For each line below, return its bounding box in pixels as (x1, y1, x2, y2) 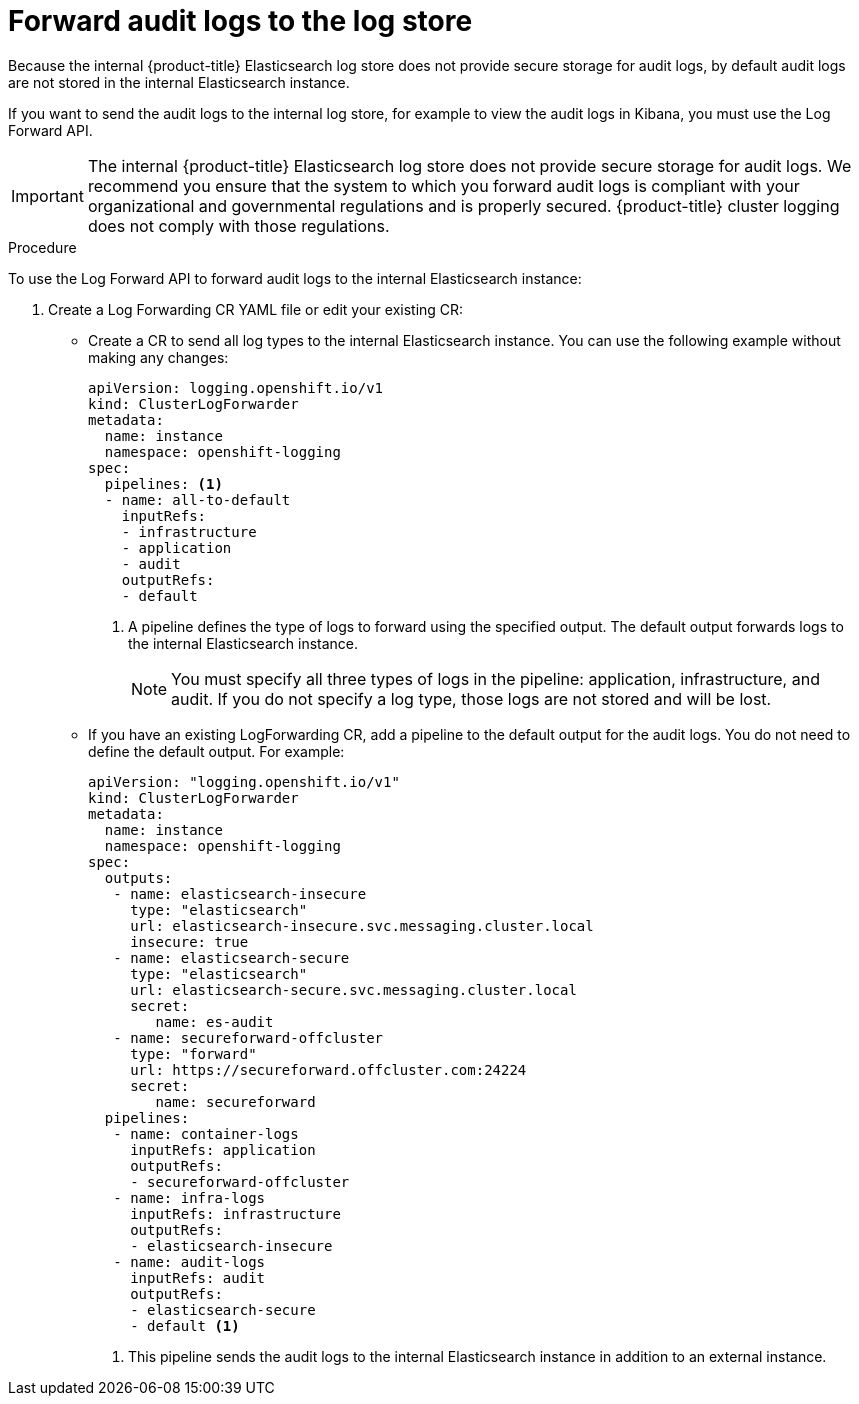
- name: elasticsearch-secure (113, 949, 350, 966)
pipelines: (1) (104, 475, 223, 492)
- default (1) (130, 1317, 240, 1334)
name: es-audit (155, 1013, 274, 1030)
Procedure (8, 238, 77, 256)
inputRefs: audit (130, 1269, 266, 1286)
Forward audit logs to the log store (8, 4, 473, 38)
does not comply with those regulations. (87, 215, 390, 236)
